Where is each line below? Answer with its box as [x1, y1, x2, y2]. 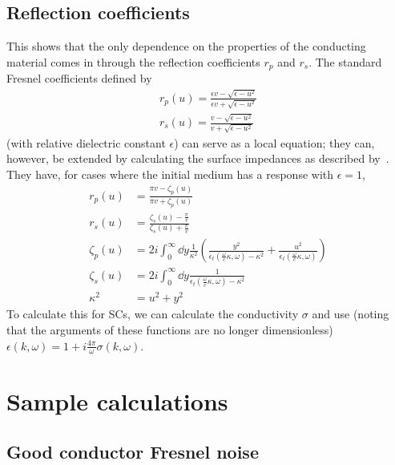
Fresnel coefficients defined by [6, 70, 152, 87]
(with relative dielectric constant [6, 134, 166, 151]
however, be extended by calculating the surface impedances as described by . [6, 150, 389, 167]
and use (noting [312, 305, 389, 322]
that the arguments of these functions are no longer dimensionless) [6, 321, 333, 338]
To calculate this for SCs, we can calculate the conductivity [6, 305, 299, 322]
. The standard [308, 53, 382, 70]
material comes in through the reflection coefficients [6, 53, 260, 70]
